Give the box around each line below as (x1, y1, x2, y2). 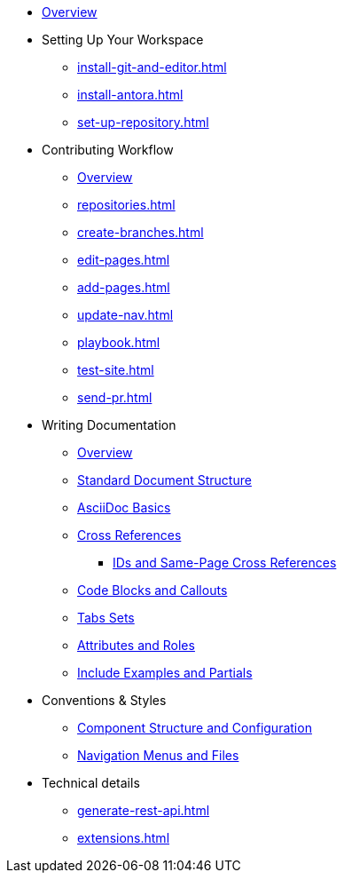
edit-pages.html (77, 252, 170, 267)
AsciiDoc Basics (77, 500, 171, 515)
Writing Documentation (42, 417, 176, 432)
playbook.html (77, 335, 160, 350)
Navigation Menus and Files (77, 748, 239, 763)
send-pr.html (77, 390, 152, 405)
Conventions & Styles (42, 693, 167, 708)
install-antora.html (77, 87, 184, 102)
